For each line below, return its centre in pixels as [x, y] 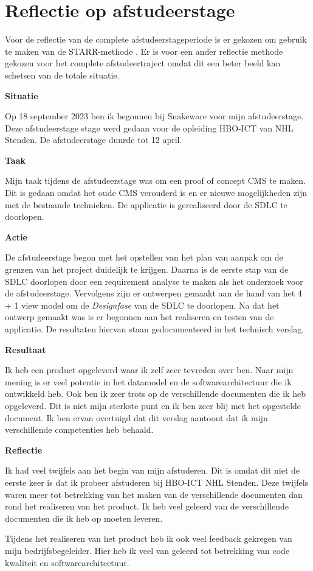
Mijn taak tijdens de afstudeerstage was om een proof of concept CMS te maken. [156, 180]
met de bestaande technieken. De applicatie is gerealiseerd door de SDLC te [146, 204]
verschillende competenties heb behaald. [79, 429]
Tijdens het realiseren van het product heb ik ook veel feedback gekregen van [149, 538]
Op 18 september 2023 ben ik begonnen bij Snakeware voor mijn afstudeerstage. [154, 116]
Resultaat [26, 349]
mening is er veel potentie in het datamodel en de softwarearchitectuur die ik [148, 381]
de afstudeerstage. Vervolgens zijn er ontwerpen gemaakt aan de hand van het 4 [153, 293]
